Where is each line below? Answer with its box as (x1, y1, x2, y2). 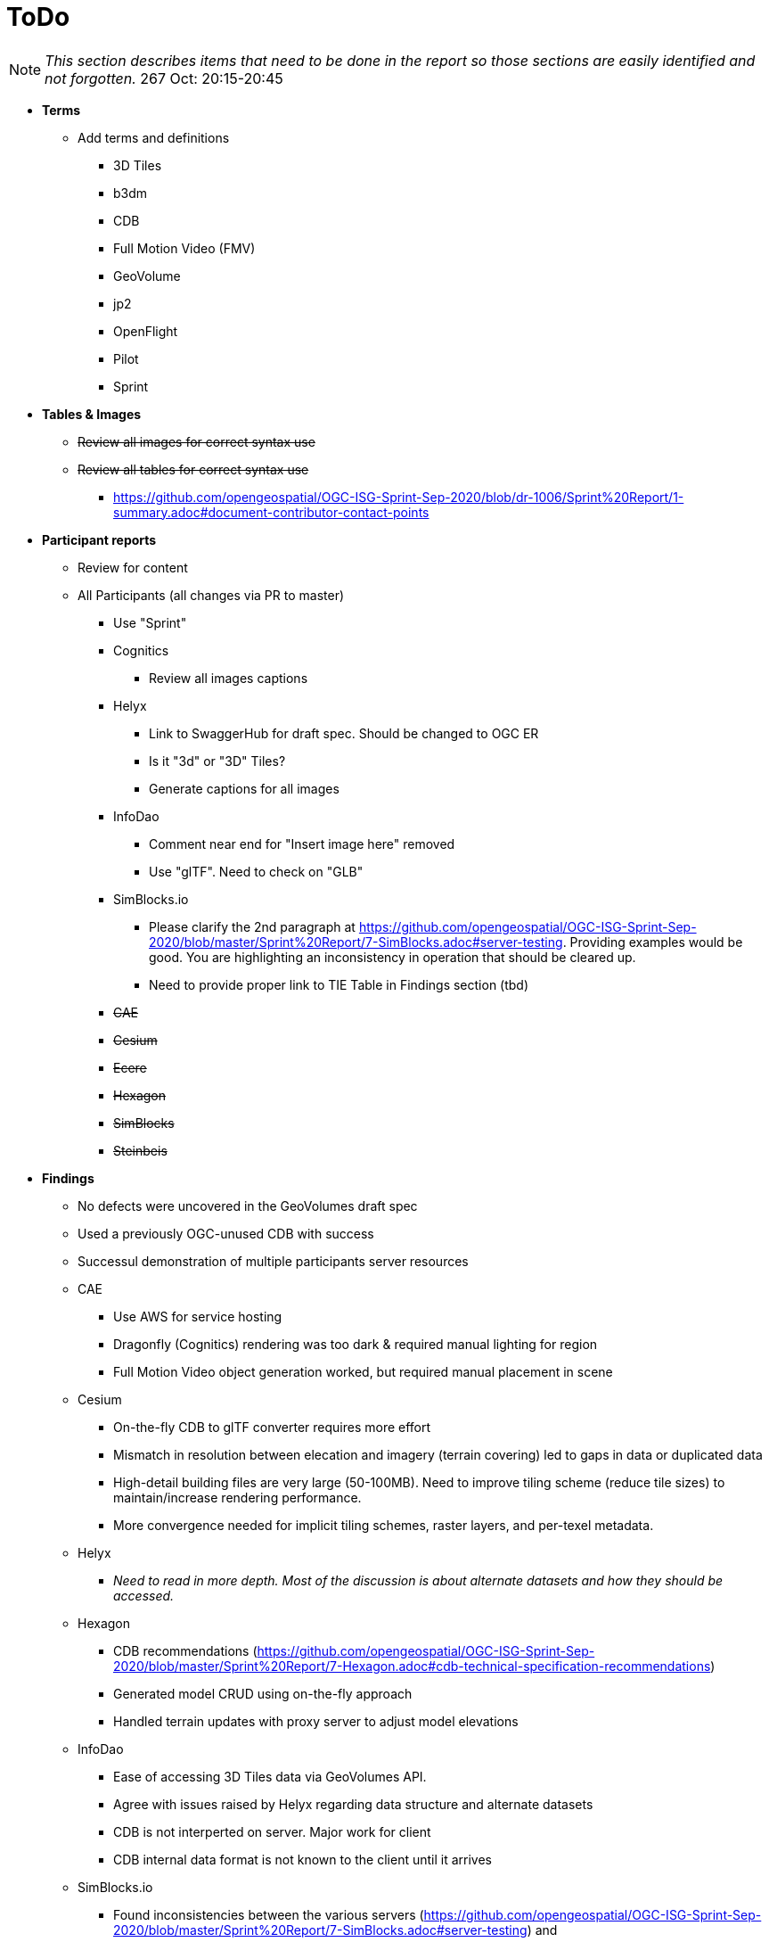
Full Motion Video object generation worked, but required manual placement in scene (113, 1363, 613, 1379)
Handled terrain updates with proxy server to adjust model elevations (113, 1713, 519, 1729)
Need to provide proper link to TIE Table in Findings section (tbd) (149, 976, 529, 992)
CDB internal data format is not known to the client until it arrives (113, 1851, 493, 1867)
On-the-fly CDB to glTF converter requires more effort (113, 1419, 431, 1435)
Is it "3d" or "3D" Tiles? (149, 753, 286, 769)
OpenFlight (113, 323, 178, 339)
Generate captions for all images (149, 780, 340, 796)
